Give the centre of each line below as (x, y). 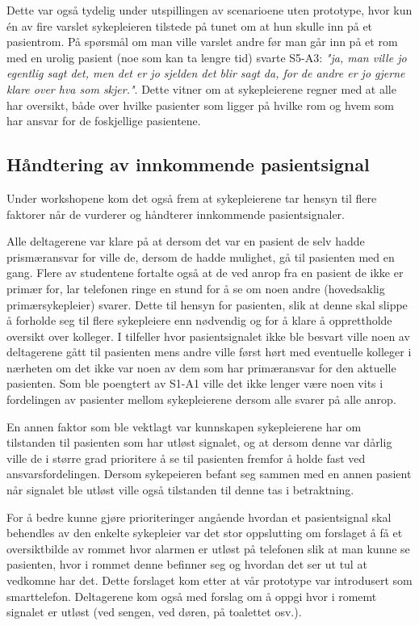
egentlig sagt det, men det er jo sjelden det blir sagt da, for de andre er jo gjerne (206, 73)
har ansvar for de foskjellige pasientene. (104, 121)
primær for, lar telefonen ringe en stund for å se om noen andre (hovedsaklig (196, 288)
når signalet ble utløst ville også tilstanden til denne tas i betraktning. (180, 490)
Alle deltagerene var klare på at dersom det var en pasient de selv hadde (186, 241)
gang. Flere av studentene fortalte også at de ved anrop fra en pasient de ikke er (205, 273)
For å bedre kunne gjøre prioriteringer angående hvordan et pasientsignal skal (199, 517)
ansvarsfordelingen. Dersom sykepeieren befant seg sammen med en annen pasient (209, 474)
